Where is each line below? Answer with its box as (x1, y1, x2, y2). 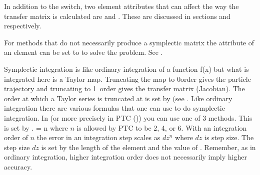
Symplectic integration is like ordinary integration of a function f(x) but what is (4, 63, 249, 74)
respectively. (4, 20, 41, 31)
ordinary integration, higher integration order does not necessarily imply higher (4, 152, 247, 162)
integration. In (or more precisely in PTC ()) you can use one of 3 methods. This (4, 112, 252, 123)
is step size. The (204, 132, 254, 143)
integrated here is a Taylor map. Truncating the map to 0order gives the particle (4, 73, 251, 84)
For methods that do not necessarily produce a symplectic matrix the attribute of (4, 37, 254, 47)
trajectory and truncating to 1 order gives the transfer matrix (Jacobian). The (4, 83, 245, 94)
